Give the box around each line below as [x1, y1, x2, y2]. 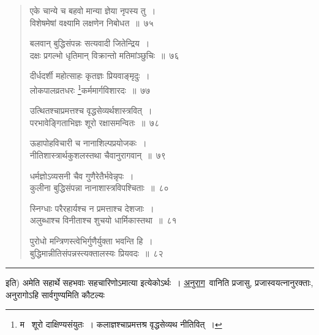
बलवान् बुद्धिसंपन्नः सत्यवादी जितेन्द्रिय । [29, 37, 150, 50]
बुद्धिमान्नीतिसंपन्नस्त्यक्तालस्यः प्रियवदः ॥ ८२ [29, 246, 163, 259]
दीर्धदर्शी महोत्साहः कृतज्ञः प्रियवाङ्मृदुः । [29, 69, 150, 82]
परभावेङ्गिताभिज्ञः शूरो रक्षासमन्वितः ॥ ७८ [29, 116, 160, 129]
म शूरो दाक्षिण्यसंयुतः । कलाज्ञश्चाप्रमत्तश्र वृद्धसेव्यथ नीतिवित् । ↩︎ [20, 318, 222, 331]
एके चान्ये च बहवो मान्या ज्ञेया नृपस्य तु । [29, 4, 156, 17]
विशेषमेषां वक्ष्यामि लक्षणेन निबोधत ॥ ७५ [29, 16, 154, 29]
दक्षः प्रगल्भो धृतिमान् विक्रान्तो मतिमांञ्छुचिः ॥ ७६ [29, 48, 179, 61]
